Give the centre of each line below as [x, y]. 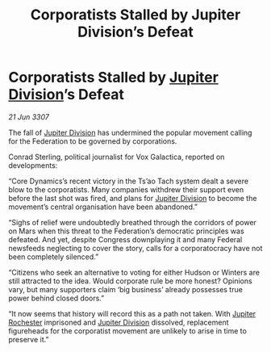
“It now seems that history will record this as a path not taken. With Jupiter [132, 313]
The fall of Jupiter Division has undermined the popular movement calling [130, 132]
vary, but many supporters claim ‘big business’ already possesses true [126, 289]
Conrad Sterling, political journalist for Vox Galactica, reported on [117, 157]
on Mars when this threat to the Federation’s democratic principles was [126, 231]
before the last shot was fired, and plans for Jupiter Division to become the [133, 198]
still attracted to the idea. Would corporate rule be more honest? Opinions [130, 281]
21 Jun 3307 [29, 117]
